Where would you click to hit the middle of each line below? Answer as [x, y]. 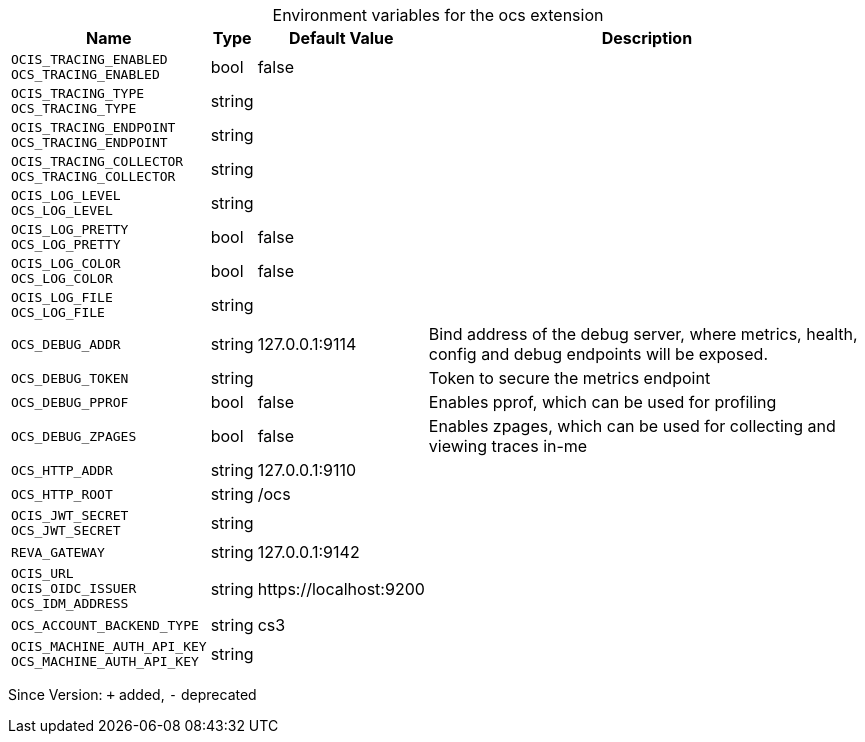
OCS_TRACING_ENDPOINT [89, 142]
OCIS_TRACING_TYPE [78, 93]
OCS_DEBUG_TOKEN [70, 378]
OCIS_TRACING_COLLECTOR [97, 161]
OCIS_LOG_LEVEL [66, 195]
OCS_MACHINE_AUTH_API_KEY [105, 661]
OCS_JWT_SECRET [66, 530]
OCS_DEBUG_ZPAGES [74, 436]
